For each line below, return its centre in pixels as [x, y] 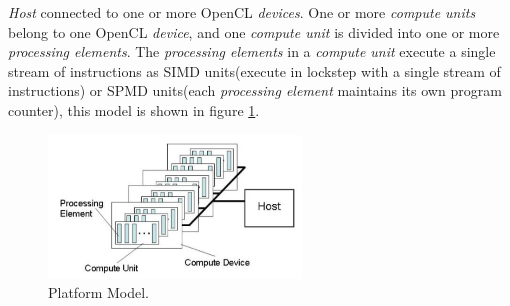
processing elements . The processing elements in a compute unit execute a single [252, 51]
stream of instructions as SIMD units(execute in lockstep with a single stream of [254, 70]
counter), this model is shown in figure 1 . [134, 109]
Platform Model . [98, 292]
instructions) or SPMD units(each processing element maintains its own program [255, 90]
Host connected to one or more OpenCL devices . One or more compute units [242, 12]
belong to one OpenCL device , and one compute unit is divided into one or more [254, 31]
